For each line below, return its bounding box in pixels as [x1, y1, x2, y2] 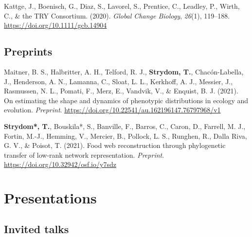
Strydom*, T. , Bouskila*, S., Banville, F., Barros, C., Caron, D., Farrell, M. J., [4, 121, 246, 131]
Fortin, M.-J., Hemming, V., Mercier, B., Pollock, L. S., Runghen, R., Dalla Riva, [4, 130, 247, 141]
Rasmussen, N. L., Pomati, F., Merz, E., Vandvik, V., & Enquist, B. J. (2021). [4, 86, 238, 96]
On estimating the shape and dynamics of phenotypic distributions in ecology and [4, 95, 249, 105]
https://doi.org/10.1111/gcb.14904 [4, 20, 107, 30]
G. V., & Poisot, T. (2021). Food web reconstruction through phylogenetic [4, 140, 226, 150]
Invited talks [4, 221, 69, 236]
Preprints [4, 44, 53, 59]
